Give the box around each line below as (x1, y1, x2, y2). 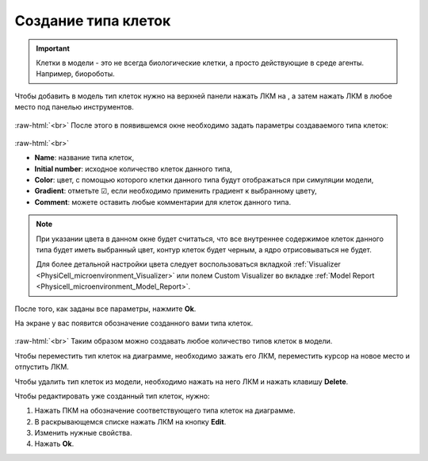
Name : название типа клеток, (34, 153, 135, 163)
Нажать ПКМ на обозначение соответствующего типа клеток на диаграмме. (34, 405, 296, 416)
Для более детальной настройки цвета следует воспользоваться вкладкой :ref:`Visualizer (36, 259, 341, 269)
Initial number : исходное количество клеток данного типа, (34, 163, 233, 174)
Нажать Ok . (34, 439, 75, 448)
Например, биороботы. (36, 69, 115, 79)
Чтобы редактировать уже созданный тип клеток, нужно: (14, 391, 210, 401)
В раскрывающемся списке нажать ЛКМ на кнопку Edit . (34, 417, 227, 426)
